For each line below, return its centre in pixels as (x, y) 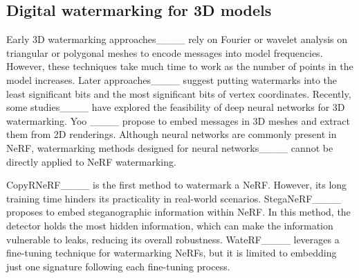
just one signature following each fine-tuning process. (118, 266)
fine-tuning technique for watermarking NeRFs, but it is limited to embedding (172, 253)
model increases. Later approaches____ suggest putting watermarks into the (172, 79)
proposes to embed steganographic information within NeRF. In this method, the (178, 212)
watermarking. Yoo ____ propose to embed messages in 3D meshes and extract (178, 120)
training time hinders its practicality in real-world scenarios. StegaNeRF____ (174, 198)
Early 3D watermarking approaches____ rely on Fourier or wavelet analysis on (177, 39)
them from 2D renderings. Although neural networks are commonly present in (172, 134)
